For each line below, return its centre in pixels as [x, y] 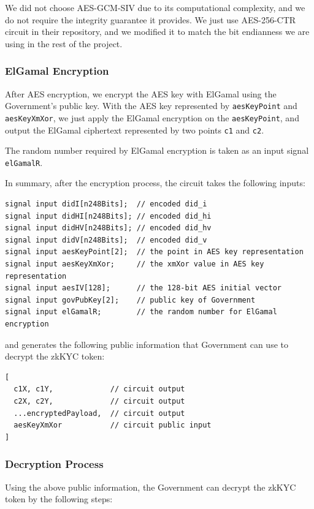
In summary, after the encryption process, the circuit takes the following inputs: [155, 183]
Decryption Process [54, 464]
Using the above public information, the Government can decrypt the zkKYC [151, 487]
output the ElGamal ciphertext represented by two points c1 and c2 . [135, 130]
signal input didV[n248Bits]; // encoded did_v [106, 240]
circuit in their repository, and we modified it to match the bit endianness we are [157, 32]
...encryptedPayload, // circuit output [99, 413]
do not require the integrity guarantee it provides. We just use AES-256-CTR [151, 19]
